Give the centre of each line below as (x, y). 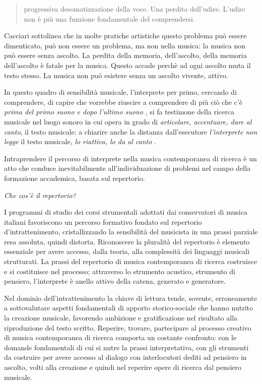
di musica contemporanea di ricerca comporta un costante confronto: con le (120, 337)
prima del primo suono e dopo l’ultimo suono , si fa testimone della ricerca (119, 112)
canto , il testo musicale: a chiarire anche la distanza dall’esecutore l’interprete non (131, 131)
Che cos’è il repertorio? (40, 195)
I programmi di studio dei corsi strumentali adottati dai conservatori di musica (126, 212)
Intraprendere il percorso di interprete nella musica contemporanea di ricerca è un (130, 158)
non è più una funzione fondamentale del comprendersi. (109, 18)
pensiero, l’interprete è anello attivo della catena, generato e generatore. (115, 281)
